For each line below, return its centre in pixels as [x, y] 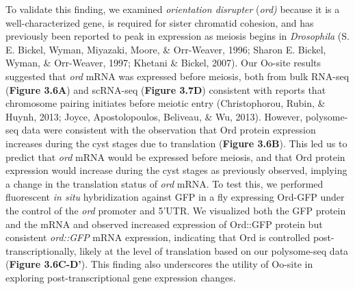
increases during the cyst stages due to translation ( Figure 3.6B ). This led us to [176, 143]
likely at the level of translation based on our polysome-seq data [214, 250]
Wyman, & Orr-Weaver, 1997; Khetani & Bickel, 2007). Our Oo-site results [163, 63]
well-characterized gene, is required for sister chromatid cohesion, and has [160, 22]
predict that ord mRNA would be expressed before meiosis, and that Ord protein [175, 156]
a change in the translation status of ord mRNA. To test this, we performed [165, 183]
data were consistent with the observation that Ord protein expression [169, 130]
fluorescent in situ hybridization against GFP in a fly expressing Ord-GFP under [175, 197]
